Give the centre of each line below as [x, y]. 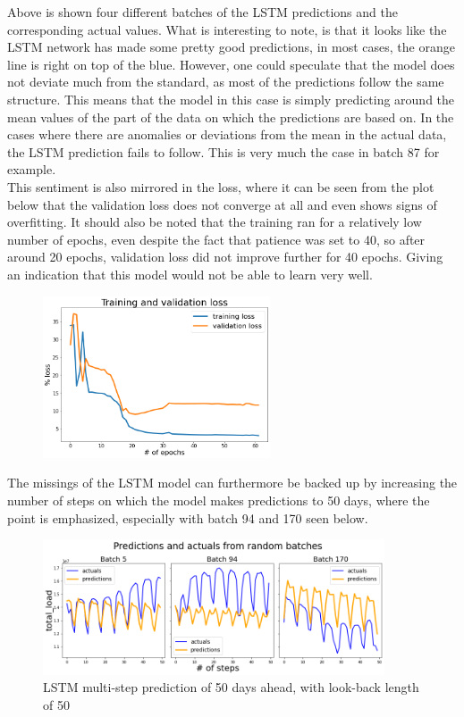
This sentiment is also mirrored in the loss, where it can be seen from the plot [221, 186]
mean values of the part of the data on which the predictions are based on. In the [231, 117]
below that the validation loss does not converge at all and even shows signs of [222, 204]
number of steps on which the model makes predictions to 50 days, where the [219, 500]
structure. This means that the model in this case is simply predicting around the [231, 99]
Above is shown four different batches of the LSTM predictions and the [202, 12]
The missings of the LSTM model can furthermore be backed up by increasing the [232, 483]
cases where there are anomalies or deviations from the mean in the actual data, [227, 134]
